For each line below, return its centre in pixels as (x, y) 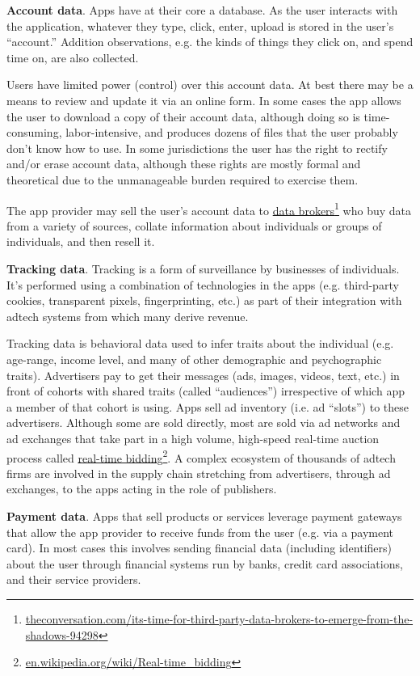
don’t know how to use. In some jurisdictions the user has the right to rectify (197, 148)
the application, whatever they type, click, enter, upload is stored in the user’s (200, 25)
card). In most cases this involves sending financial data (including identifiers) (199, 548)
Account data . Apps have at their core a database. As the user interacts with (202, 10)
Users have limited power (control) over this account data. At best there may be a (210, 84)
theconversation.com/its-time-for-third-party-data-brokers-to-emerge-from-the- (219, 618)
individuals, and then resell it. (81, 241)
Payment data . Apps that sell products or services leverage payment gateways (204, 515)
